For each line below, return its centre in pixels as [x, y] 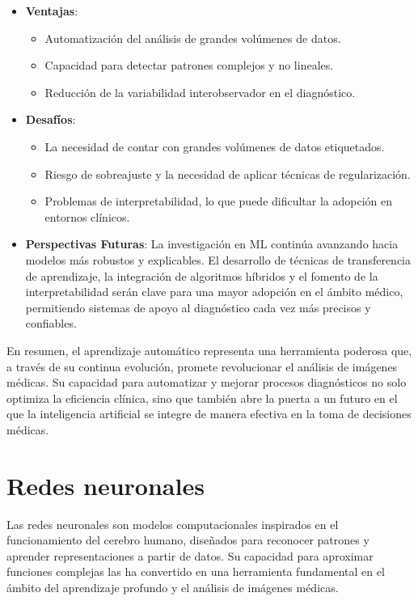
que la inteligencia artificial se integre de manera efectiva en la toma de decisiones [209, 414]
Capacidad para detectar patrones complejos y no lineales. [189, 65]
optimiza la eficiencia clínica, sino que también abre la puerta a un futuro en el [202, 398]
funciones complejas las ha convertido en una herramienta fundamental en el [196, 571]
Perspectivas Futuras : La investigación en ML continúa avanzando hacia [212, 244]
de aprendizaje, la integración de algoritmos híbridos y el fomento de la [202, 275]
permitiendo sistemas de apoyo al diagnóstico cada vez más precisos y [198, 307]
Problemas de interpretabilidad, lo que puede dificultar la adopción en [219, 201]
